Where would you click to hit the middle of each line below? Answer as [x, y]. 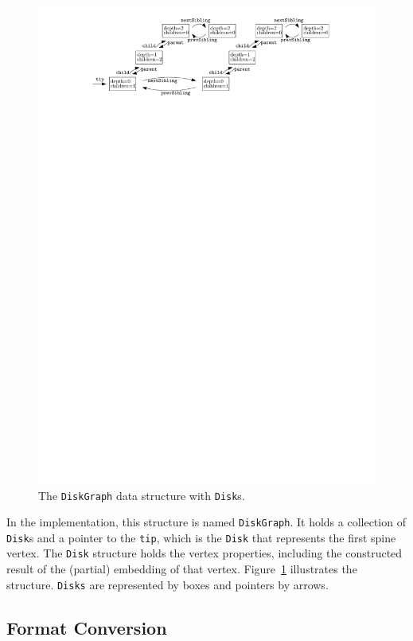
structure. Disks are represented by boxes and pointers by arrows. [168, 584]
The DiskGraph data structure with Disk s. [142, 495]
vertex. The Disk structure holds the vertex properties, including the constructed [205, 553]
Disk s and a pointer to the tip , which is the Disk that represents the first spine [201, 537]
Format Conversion [87, 627]
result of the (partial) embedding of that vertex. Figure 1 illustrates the [182, 569]
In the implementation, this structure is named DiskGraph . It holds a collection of [206, 522]
